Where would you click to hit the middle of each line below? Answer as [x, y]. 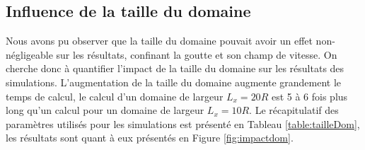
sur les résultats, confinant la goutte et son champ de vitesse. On [197, 54]
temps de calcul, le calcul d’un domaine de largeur [115, 96]
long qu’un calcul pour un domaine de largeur [105, 110]
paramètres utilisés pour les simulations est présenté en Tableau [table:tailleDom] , [183, 123]
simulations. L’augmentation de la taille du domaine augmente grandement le [174, 82]
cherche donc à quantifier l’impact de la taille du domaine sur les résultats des [175, 68]
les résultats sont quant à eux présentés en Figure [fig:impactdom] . [150, 138]
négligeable [29, 54]
